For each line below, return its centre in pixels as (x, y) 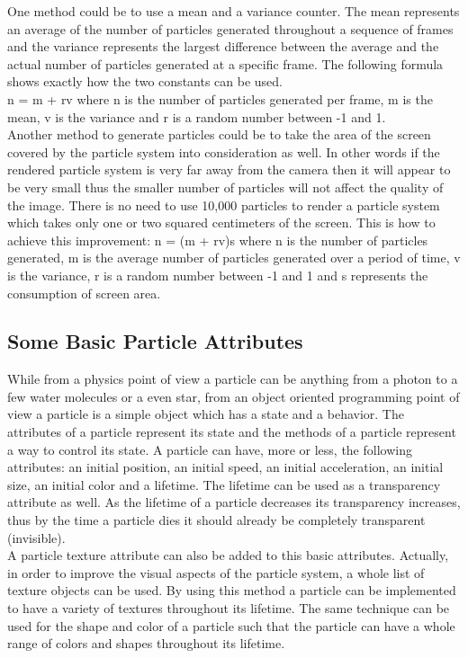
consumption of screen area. (84, 293)
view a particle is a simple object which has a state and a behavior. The (206, 414)
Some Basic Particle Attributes (155, 341)
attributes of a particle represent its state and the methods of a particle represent (232, 432)
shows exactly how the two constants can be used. (145, 81)
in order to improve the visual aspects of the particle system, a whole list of (216, 572)
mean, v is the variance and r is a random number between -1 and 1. (197, 116)
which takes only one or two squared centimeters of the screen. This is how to (221, 222)
